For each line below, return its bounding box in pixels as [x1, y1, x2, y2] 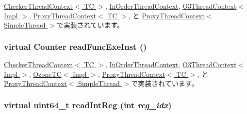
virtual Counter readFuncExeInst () [4, 40, 147, 52]
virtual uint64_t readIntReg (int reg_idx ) [4, 99, 172, 111]
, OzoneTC [29, 69, 62, 79]
